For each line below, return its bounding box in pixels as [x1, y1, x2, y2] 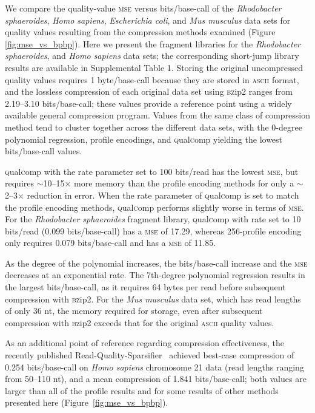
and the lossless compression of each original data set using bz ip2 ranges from [5, 85, 293, 98]
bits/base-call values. [5, 145, 82, 157]
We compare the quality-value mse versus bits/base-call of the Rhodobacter [5, 2, 282, 14]
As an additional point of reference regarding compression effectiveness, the [5, 336, 285, 349]
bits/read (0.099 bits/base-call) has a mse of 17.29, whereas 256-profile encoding [5, 224, 302, 237]
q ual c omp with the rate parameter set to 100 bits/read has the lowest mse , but [5, 165, 299, 177]
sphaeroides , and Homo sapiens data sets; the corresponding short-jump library [5, 49, 299, 62]
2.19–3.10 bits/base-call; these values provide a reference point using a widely [5, 97, 292, 109]
